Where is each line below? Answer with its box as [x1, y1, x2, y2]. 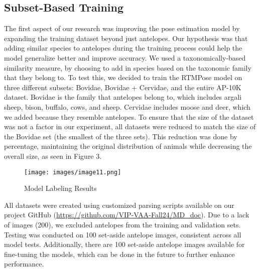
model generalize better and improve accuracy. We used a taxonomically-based [4, 52, 246, 63]
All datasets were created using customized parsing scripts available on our [4, 199, 234, 210]
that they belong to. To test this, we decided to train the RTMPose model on [4, 72, 242, 83]
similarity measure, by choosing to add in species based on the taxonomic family [4, 62, 251, 73]
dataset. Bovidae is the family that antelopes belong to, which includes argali [4, 92, 242, 102]
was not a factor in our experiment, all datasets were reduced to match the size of [4, 121, 256, 132]
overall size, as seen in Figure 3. [4, 150, 102, 161]
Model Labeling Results [24, 183, 97, 193]
